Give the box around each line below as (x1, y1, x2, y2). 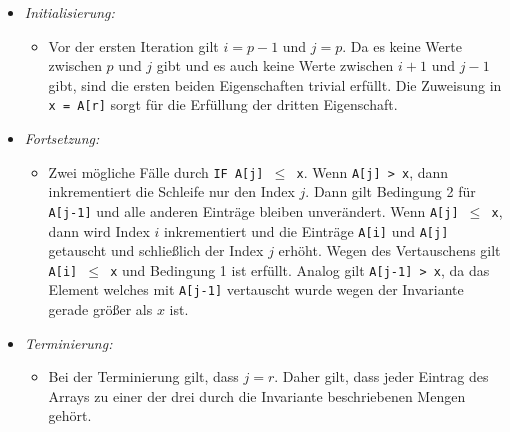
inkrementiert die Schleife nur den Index (48, 181, 295, 202)
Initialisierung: (24, 2, 115, 22)
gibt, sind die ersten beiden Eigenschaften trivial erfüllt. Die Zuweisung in (48, 74, 502, 95)
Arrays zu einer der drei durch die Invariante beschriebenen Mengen (48, 385, 466, 406)
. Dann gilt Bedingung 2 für (305, 181, 476, 202)
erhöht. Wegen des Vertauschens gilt (278, 240, 501, 261)
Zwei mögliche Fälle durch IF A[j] (48, 161, 264, 182)
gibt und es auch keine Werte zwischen (156, 55, 394, 76)
